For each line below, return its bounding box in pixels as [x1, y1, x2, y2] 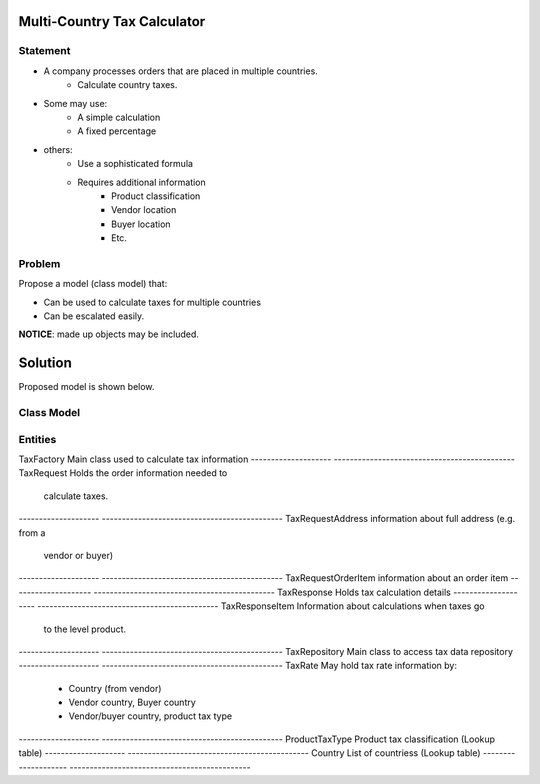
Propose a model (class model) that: [18, 278, 168, 290]
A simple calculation [77, 111, 161, 123]
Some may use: [43, 97, 108, 109]
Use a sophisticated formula [77, 158, 194, 170]
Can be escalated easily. [43, 310, 145, 322]
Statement [18, 44, 71, 58]
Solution [18, 355, 72, 372]
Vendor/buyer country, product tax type [68, 710, 233, 722]
